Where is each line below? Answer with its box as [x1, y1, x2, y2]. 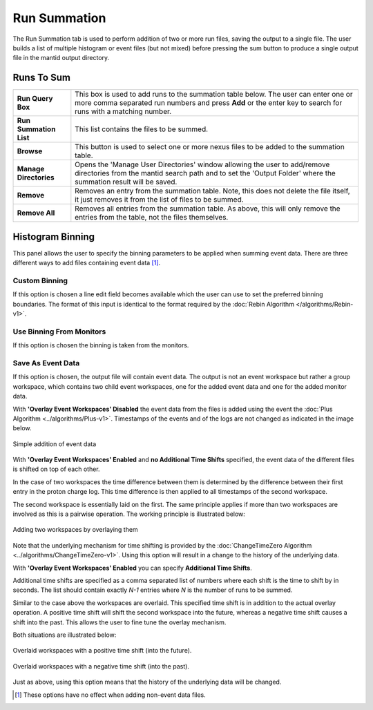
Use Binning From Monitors [12, 327, 106, 336]
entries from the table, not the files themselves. [75, 213, 229, 222]
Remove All [17, 208, 55, 218]
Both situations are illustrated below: [12, 631, 117, 639]
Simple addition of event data [12, 439, 97, 448]
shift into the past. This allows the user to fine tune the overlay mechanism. [12, 618, 227, 626]
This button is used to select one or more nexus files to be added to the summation [75, 142, 345, 152]
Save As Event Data [12, 358, 80, 367]
